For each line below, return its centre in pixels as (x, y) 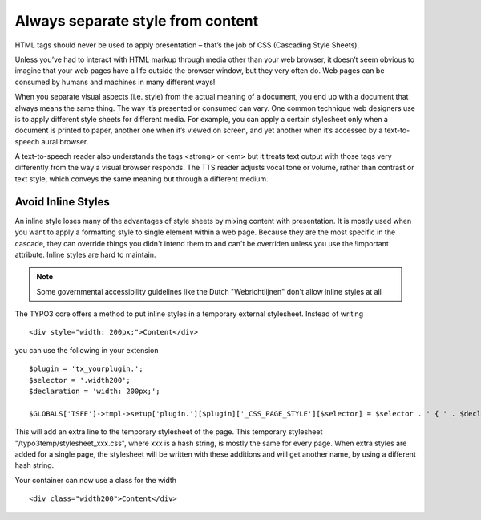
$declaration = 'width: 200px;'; (95, 392)
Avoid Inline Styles (62, 202)
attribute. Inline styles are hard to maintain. (85, 254)
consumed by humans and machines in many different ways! (115, 82)
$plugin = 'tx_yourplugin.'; (86, 369)
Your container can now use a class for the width (95, 480)
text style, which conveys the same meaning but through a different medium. (141, 179)
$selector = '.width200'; (80, 380)
